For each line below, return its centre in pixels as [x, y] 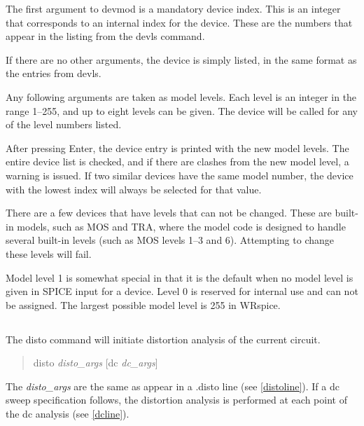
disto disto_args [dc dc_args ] [96, 363]
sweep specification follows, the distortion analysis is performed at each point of [176, 400]
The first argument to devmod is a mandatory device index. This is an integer [173, 8]
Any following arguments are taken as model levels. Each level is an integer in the [181, 96]
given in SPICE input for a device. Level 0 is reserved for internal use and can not [182, 291]
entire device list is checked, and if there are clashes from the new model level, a [177, 162]
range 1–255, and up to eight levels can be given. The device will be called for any [182, 110]
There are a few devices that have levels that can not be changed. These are [169, 213]
